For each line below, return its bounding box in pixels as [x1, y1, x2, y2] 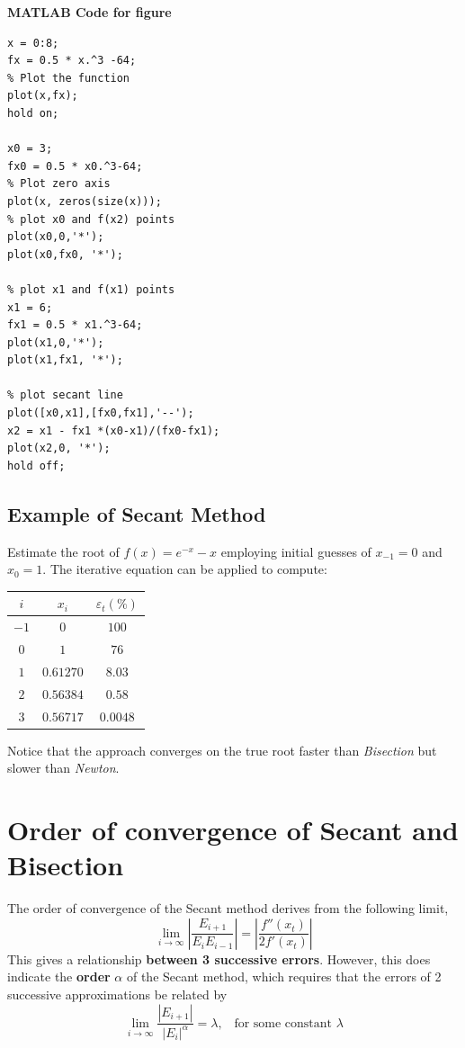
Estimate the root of [7, 542, 120, 560]
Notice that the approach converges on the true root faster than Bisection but [7, 740, 437, 759]
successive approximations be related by [7, 984, 228, 1003]
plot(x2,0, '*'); [7, 442, 111, 455]
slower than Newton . [7, 758, 120, 777]
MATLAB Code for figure [7, 3, 172, 21]
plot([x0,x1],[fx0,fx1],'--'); [7, 407, 194, 420]
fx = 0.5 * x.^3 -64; [7, 54, 137, 67]
